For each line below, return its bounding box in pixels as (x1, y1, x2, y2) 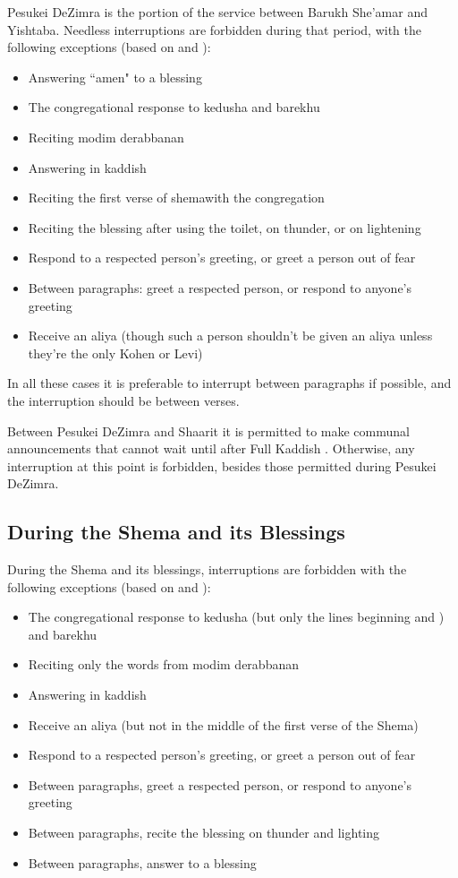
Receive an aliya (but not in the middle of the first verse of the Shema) (28, 715, 419, 734)
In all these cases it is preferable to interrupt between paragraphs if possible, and (7, 374, 452, 392)
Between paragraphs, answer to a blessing (28, 853, 257, 872)
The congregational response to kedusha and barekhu (28, 98, 320, 116)
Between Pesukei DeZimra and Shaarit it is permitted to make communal (7, 421, 410, 440)
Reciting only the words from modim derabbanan (28, 655, 299, 674)
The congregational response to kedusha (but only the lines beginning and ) (28, 607, 445, 626)
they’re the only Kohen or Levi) (28, 343, 203, 362)
